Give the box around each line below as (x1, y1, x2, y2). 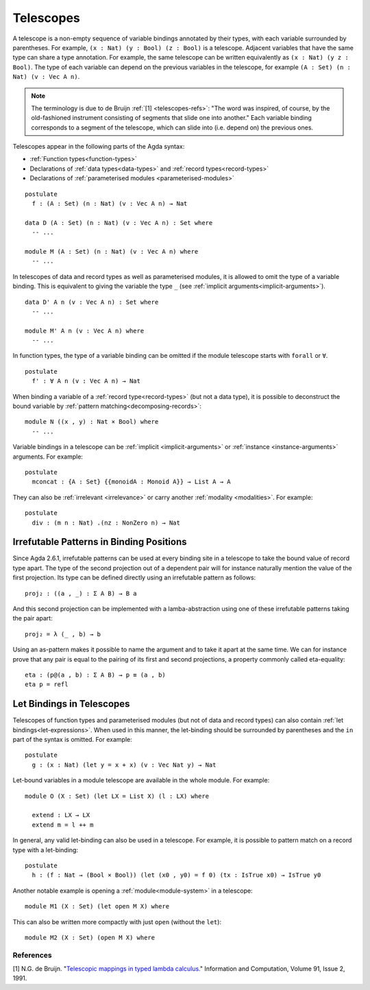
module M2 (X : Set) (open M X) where (25, 933, 156, 941)
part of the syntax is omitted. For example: (12, 736, 133, 744)
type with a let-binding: (12, 845, 79, 854)
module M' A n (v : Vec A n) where (25, 326, 145, 335)
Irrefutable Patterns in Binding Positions (12, 536, 187, 548)
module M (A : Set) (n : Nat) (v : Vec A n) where (25, 247, 199, 255)
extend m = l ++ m (32, 821, 94, 829)
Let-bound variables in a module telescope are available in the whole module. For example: (12, 776, 270, 784)
